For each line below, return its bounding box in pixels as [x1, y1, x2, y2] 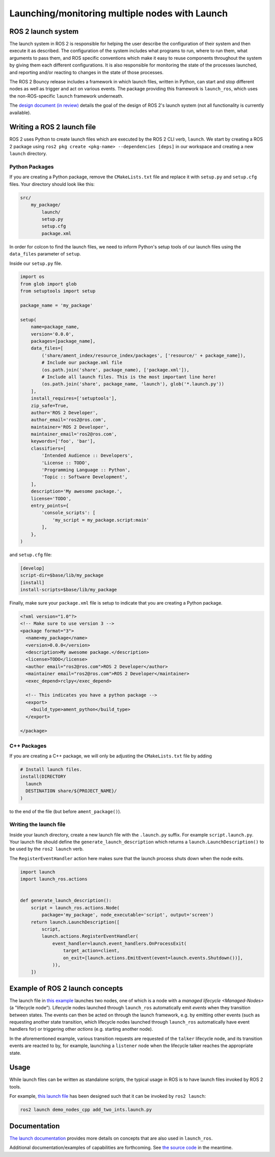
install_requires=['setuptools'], [31, 396, 117, 401]
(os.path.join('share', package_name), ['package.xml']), [41, 367, 189, 373]
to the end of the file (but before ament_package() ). [9, 808, 122, 815]
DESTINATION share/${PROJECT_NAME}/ [25, 788, 117, 794]
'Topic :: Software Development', [41, 474, 128, 480]
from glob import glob [20, 281, 77, 287]
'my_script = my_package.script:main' [52, 517, 150, 523]
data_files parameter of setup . [9, 251, 81, 257]
